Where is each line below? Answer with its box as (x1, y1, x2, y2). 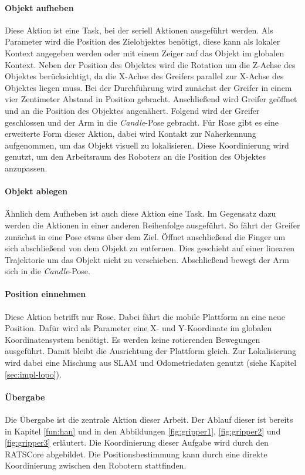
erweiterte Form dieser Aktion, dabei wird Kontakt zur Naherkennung (5, 127, 256, 140)
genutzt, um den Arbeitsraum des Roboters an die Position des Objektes (5, 150, 266, 163)
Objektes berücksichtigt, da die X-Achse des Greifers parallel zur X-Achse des (5, 70, 284, 82)
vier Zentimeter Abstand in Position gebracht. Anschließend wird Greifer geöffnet (5, 93, 297, 105)
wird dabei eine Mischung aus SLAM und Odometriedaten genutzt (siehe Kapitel (5, 356, 297, 369)
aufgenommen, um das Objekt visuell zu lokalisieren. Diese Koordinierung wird (5, 139, 289, 151)
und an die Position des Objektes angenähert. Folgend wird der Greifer (5, 104, 260, 116)
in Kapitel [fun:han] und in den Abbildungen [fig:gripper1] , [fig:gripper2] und (5, 425, 281, 437)
